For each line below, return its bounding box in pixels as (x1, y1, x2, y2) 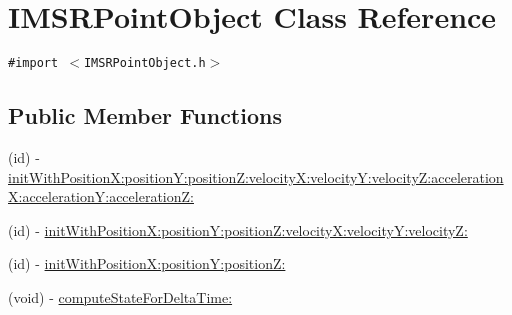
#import (8, 56, 59, 71)
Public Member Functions (8, 100, 282, 131)
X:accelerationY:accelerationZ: (8, 186, 194, 207)
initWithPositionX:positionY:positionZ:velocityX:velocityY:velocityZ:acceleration (8, 166, 504, 187)
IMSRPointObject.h (83, 56, 206, 71)
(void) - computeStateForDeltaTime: (8, 286, 233, 307)
